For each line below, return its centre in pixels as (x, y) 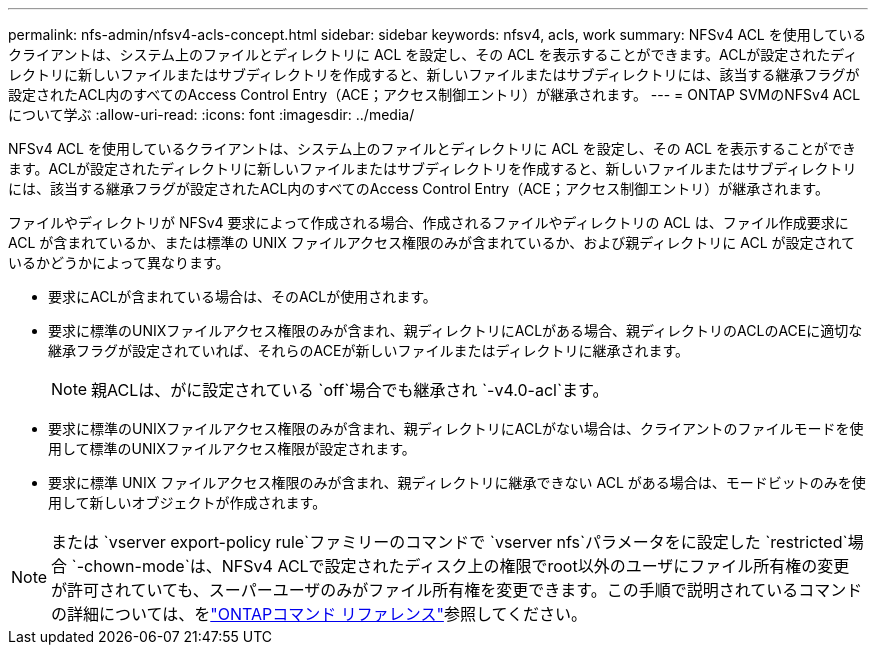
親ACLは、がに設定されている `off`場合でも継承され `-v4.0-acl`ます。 (350, 390)
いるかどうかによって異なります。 (119, 262)
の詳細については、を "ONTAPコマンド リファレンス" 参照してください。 (319, 614)
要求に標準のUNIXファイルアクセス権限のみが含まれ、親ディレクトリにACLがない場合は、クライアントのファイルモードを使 (456, 428)
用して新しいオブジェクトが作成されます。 (187, 502)
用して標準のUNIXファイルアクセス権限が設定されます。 (232, 448)
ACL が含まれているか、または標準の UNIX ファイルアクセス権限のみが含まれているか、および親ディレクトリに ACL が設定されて (432, 242)
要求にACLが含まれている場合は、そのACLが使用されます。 (242, 296)
